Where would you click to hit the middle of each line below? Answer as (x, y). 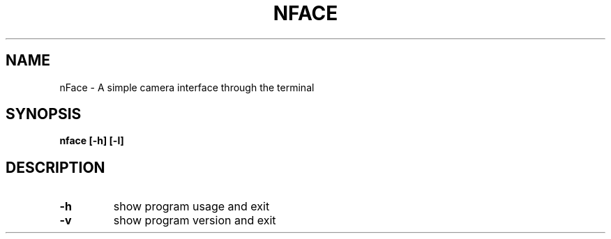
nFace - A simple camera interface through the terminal (187, 87)
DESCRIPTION (55, 167)
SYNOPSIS (44, 114)
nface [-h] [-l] (92, 141)
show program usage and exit (191, 207)
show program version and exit (195, 221)
